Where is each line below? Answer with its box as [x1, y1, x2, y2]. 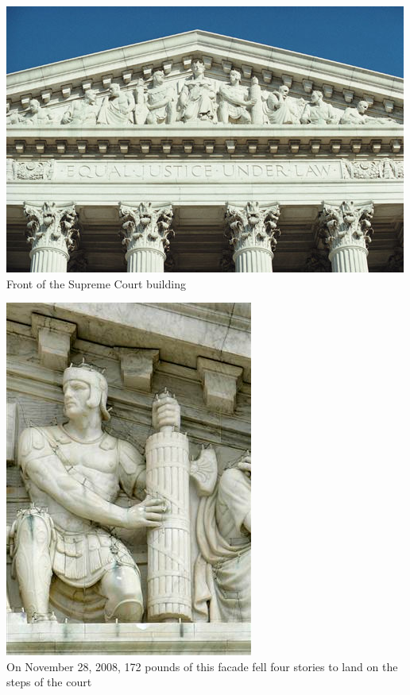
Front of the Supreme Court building [6, 275, 186, 292]
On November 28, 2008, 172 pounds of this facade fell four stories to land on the [6, 658, 398, 674]
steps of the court [6, 674, 92, 690]
